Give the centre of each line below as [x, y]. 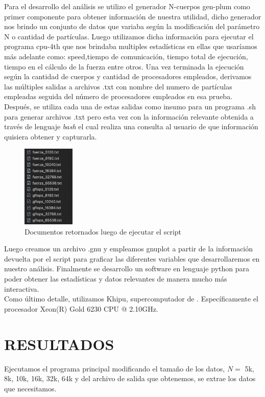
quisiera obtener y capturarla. [51, 136]
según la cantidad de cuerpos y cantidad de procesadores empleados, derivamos [128, 76]
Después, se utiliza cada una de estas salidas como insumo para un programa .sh [130, 106]
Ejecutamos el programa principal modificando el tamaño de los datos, [115, 368]
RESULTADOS [59, 344]
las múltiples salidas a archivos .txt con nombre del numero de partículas [118, 86]
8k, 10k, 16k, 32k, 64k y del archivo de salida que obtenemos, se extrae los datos [130, 378]
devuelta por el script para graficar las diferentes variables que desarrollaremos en [132, 258]
